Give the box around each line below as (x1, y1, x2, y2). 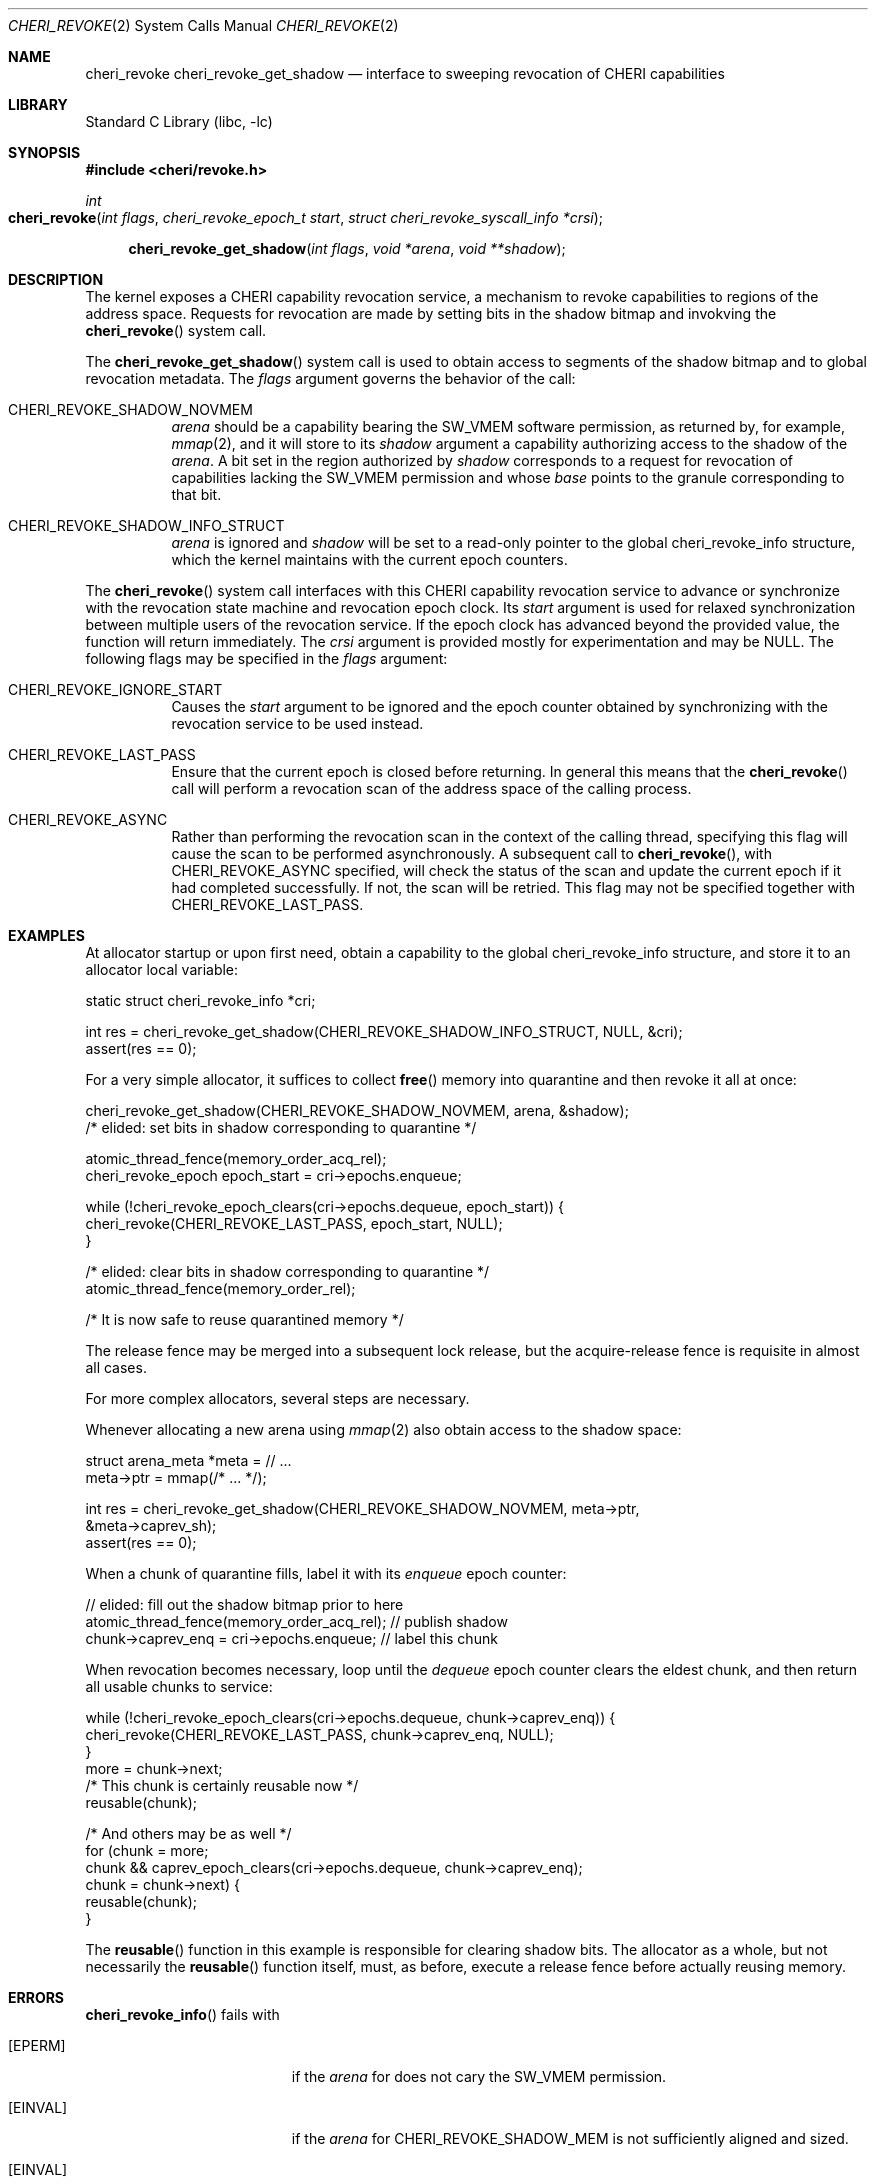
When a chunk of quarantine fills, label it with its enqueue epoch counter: (85, 1565, 567, 1582)
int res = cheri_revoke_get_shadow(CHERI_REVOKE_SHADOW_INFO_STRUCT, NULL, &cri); (85, 1023, 683, 1040)
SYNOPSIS (8, 144, 81, 161)
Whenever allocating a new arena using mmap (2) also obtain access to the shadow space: (85, 1421, 682, 1438)
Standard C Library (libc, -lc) (85, 113, 273, 130)
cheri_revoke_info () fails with (85, 2006, 280, 2023)
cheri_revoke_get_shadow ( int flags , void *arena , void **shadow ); (128, 240, 566, 257)
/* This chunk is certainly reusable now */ (85, 1777, 359, 1794)
